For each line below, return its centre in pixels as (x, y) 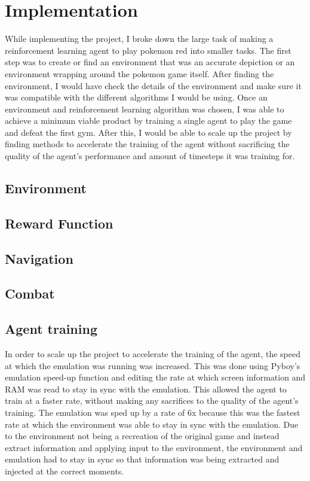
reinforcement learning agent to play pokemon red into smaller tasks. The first (148, 50)
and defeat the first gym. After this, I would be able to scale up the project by (148, 132)
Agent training (51, 329)
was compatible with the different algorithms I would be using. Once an (136, 97)
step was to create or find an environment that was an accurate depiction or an (150, 62)
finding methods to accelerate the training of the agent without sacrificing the (147, 144)
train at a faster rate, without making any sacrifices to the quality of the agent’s (152, 401)
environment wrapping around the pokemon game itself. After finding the (139, 73)
